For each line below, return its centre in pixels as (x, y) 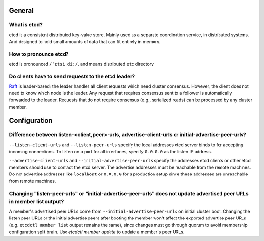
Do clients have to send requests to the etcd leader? (72, 77)
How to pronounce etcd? (39, 54)
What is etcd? (26, 25)
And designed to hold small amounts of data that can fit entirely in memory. (85, 42)
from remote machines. (33, 181)
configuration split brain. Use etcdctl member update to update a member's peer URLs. (97, 232)
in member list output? (36, 201)
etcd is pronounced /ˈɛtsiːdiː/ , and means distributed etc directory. (82, 64)
